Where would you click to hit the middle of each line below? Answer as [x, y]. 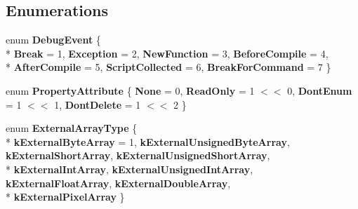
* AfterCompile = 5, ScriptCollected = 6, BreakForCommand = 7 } [168, 67]
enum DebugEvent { [53, 40]
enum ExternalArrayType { [72, 128]
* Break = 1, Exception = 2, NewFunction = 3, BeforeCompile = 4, [167, 53]
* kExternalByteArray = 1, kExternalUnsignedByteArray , [148, 141]
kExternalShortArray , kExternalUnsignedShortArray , [138, 155]
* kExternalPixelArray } [65, 197]
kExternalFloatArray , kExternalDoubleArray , [118, 183]
